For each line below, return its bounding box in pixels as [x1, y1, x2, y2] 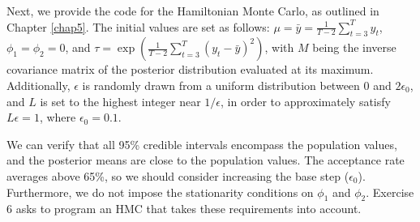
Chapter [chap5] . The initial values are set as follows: [6, 18, 270, 35]
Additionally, [6, 76, 71, 93]
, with [264, 39, 294, 56]
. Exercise [366, 183, 414, 200]
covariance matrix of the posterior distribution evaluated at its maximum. [6, 61, 374, 78]
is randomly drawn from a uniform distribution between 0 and [82, 76, 392, 93]
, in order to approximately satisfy [221, 92, 391, 109]
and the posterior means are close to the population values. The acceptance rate [6, 152, 405, 169]
